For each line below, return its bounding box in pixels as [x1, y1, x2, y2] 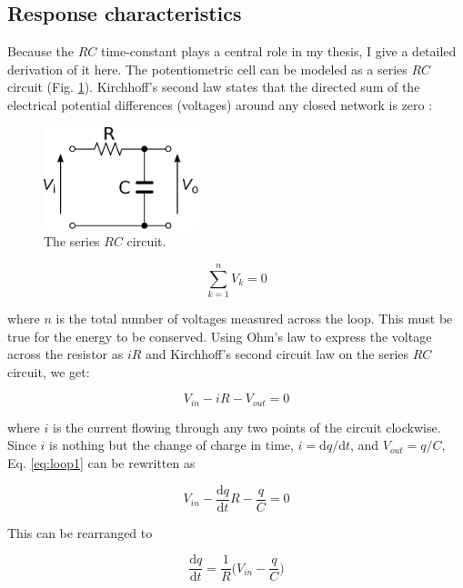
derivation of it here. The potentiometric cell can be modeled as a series [7, 59, 408, 78]
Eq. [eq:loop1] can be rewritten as [7, 453, 196, 473]
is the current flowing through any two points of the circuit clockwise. [52, 417, 441, 436]
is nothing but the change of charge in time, [49, 435, 294, 454]
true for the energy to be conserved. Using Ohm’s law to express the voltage [7, 326, 432, 345]
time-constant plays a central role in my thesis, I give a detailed [100, 42, 457, 61]
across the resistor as [7, 344, 124, 364]
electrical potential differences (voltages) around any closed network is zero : [7, 95, 433, 114]
